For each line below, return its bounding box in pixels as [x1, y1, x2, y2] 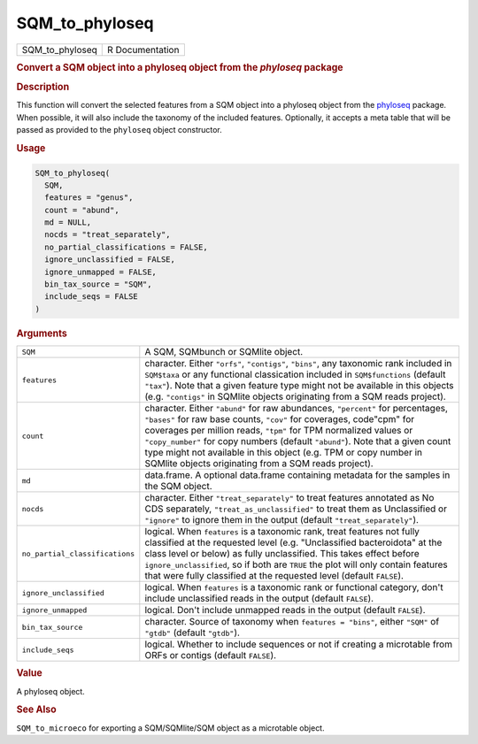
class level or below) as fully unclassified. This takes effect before [144, 548, 420, 560]
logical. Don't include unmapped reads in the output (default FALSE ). [144, 604, 426, 617]
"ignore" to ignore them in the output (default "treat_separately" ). [144, 514, 420, 526]
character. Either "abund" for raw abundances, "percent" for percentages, [144, 403, 449, 415]
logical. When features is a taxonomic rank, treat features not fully [144, 525, 420, 538]
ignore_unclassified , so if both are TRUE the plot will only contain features [144, 558, 449, 571]
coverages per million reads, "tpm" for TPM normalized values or [144, 425, 413, 437]
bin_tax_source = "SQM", [44, 280, 152, 289]
